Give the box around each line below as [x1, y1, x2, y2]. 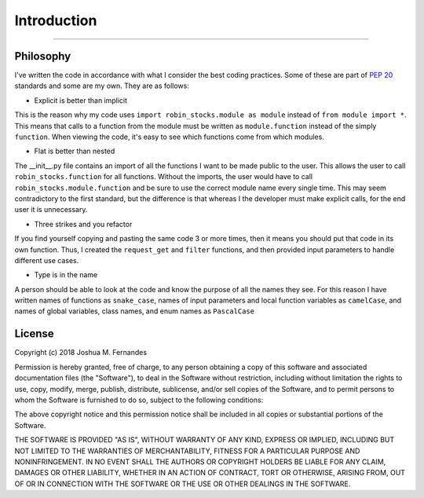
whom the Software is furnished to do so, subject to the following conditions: [14, 395, 264, 405]
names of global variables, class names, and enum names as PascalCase [14, 306, 255, 316]
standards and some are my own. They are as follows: [14, 81, 190, 90]
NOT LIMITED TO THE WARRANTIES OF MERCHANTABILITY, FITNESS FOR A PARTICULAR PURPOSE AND [14, 446, 360, 456]
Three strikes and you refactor [34, 219, 133, 229]
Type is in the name [34, 270, 98, 280]
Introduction [14, 12, 97, 29]
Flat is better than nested [34, 146, 115, 156]
